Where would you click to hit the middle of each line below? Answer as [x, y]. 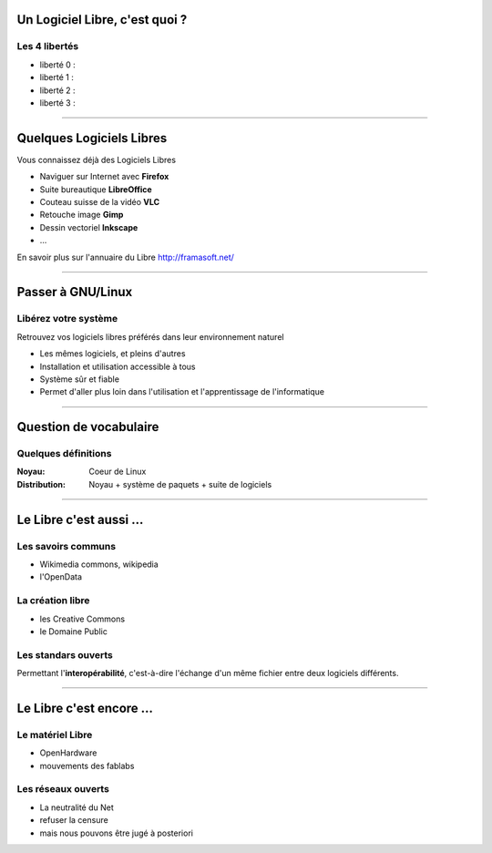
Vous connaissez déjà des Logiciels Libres [97, 159]
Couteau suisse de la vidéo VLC [100, 202]
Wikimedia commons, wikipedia [99, 564]
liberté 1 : [57, 77]
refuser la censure [74, 820]
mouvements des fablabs [87, 766]
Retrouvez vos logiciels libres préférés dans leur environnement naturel [150, 336]
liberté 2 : [58, 90]
